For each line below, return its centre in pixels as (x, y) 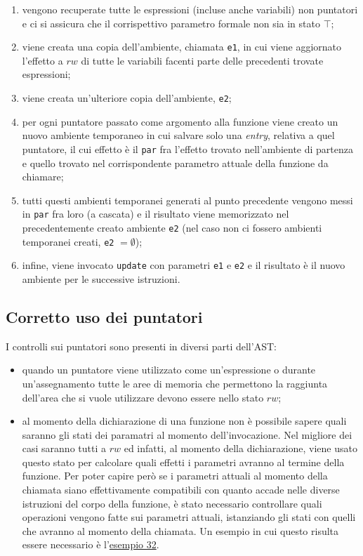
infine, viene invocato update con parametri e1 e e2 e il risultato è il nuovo (184, 265)
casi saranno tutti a (64, 448)
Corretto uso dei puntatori (104, 316)
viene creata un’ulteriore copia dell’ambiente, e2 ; (127, 98)
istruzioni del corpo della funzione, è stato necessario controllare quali (172, 503)
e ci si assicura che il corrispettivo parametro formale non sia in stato (171, 23)
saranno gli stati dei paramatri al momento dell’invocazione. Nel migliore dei (187, 434)
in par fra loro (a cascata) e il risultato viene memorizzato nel (156, 214)
